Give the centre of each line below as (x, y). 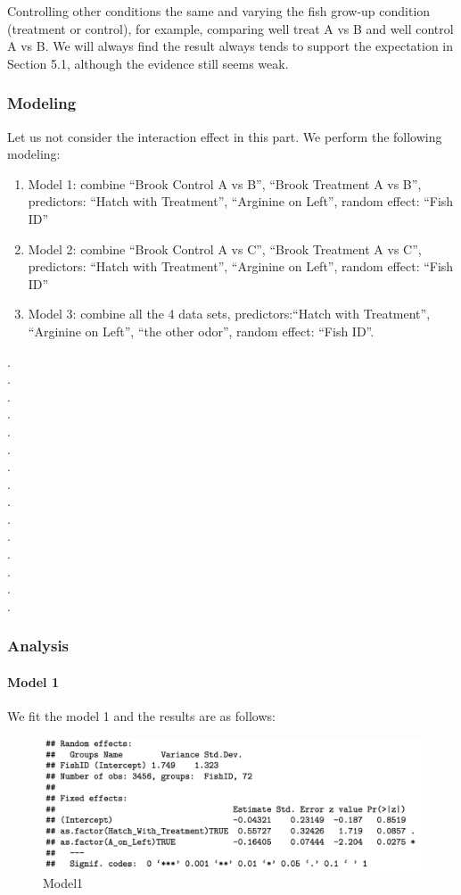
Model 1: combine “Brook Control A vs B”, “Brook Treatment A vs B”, (225, 183)
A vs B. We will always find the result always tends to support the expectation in (230, 46)
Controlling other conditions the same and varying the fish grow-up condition (219, 11)
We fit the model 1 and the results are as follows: (141, 716)
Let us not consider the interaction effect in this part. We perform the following (225, 136)
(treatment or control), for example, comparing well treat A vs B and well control (230, 28)
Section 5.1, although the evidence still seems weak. (148, 63)
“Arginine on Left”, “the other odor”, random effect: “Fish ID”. (201, 331)
